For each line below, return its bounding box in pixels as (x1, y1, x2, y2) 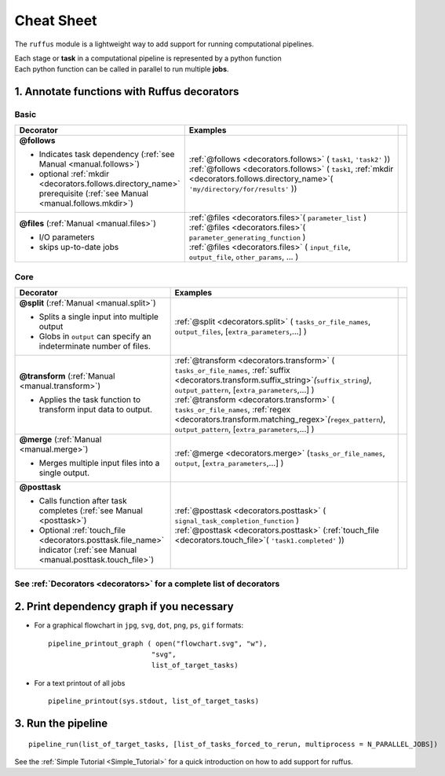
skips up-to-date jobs (38, 242, 119, 253)
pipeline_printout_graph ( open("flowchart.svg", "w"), (48, 639, 268, 648)
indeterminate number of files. (38, 341, 151, 352)
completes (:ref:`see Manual (38, 505, 143, 516)
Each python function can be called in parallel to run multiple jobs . (14, 64, 229, 74)
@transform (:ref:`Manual (19, 371, 115, 382)
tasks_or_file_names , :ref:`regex (174, 404, 291, 415)
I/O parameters (38, 232, 95, 243)
